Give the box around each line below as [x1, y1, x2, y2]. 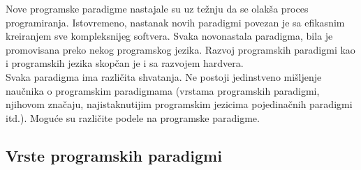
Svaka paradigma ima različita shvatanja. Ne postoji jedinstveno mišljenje [6, 69, 322, 84]
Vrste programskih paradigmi [6, 144, 222, 166]
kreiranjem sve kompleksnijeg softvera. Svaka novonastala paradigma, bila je [6, 29, 333, 43]
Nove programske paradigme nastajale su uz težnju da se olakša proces [6, 1, 309, 15]
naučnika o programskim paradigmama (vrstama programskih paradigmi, [6, 83, 320, 98]
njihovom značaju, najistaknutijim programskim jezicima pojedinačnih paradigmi [6, 97, 353, 111]
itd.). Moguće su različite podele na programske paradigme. [6, 110, 260, 125]
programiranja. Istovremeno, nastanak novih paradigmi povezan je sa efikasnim [6, 15, 345, 29]
